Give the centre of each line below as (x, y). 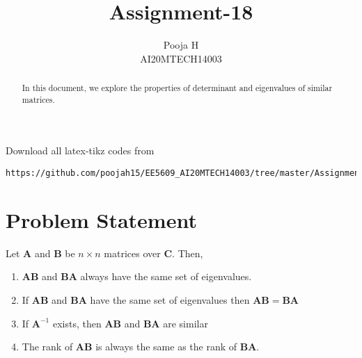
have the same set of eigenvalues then (170, 299)
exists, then (77, 323)
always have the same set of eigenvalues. (166, 276)
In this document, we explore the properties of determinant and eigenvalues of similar (177, 88)
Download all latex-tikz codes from (80, 150)
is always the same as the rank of (166, 347)
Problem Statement (101, 219)
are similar (186, 323)
